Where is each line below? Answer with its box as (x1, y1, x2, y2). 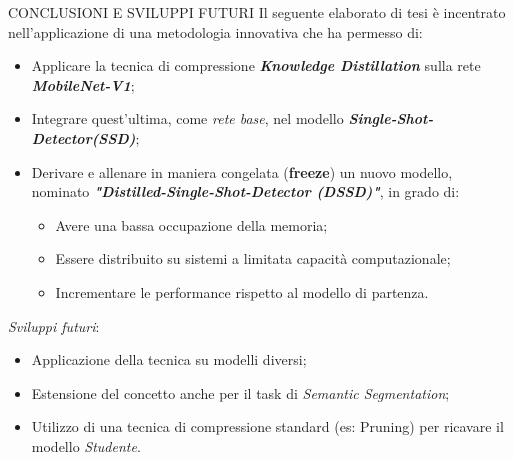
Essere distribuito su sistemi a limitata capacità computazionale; (55, 248, 451, 269)
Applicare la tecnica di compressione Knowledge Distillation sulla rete (31, 55, 481, 76)
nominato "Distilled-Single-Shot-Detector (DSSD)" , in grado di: (31, 181, 460, 202)
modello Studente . (31, 435, 141, 456)
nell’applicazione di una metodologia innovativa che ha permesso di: (8, 21, 423, 42)
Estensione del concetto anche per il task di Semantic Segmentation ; (31, 382, 450, 403)
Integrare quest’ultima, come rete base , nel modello (31, 108, 344, 129)
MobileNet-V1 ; (31, 74, 135, 95)
